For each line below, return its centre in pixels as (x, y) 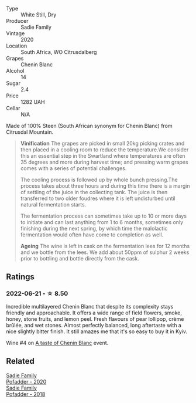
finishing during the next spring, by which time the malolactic (94, 228)
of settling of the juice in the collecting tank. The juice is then (94, 192)
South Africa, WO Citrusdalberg (59, 52)
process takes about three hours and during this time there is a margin (105, 186)
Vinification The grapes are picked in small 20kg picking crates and (102, 143)
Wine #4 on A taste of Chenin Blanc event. (57, 343)
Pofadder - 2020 (26, 381)
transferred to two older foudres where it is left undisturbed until (98, 198)
